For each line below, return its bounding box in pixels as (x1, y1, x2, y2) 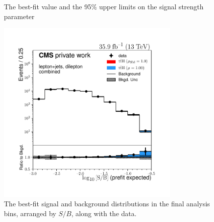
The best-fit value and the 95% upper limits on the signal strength (4, 1, 204, 11)
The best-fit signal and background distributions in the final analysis (4, 198, 210, 209)
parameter (4, 11, 35, 21)
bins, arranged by (4, 208, 56, 218)
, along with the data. (71, 208, 137, 218)
